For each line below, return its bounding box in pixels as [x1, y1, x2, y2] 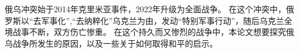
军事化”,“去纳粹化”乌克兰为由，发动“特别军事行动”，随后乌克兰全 [41, 14, 293, 26]
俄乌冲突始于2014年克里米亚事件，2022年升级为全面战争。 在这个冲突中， [5, 3, 286, 15]
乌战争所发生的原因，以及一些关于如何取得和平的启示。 [5, 37, 218, 49]
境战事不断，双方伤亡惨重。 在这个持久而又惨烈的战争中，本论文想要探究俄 [5, 26, 294, 38]
